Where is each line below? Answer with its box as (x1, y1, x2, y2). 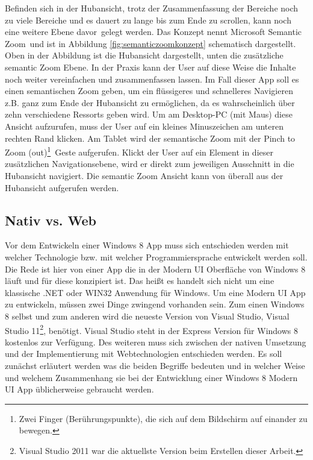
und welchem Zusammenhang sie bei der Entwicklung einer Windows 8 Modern (5, 371, 298, 383)
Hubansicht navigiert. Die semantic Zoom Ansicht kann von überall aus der (5, 169, 284, 181)
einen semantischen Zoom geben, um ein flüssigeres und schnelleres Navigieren (5, 84, 293, 97)
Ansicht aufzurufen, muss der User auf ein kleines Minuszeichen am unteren (5, 119, 284, 132)
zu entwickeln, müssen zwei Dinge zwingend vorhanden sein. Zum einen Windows (5, 298, 305, 310)
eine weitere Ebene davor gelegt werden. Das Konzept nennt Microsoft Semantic (5, 25, 302, 38)
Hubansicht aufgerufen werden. (5, 181, 119, 194)
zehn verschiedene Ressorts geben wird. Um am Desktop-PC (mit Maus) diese (5, 108, 293, 121)
